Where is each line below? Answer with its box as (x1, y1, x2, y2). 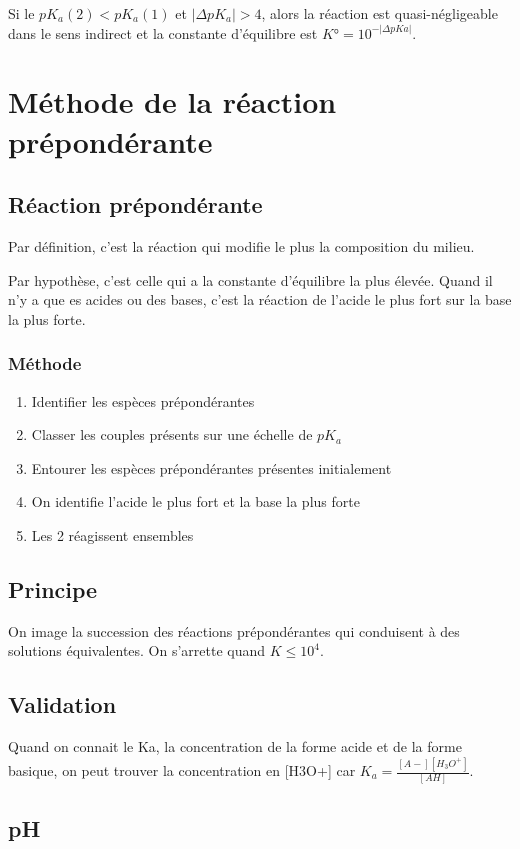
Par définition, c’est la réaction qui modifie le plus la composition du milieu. (8, 235, 475, 256)
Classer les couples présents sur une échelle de (31, 424, 313, 445)
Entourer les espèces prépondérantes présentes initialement (31, 457, 392, 478)
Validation (8, 689, 117, 720)
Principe (8, 573, 98, 604)
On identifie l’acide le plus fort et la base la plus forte (31, 491, 360, 512)
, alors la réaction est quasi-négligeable (261, 3, 498, 23)
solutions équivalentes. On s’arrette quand (8, 640, 266, 661)
